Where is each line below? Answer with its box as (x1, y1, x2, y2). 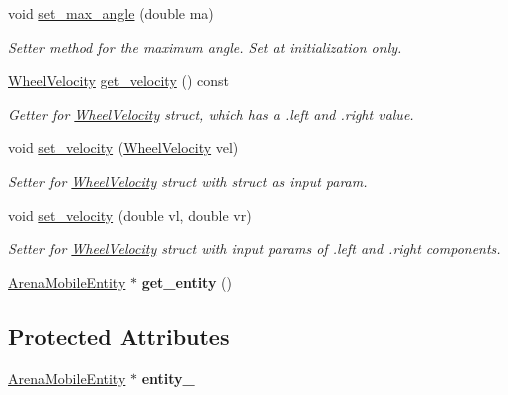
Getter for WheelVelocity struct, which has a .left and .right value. (8, 103, 414, 124)
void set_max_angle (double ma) (8, 3, 214, 23)
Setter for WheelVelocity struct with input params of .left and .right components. (8, 238, 501, 259)
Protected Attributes (8, 320, 230, 351)
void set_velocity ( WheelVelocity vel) (8, 137, 239, 158)
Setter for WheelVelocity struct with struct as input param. (8, 170, 368, 191)
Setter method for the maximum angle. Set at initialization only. (8, 36, 402, 57)
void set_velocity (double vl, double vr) (8, 204, 252, 225)
